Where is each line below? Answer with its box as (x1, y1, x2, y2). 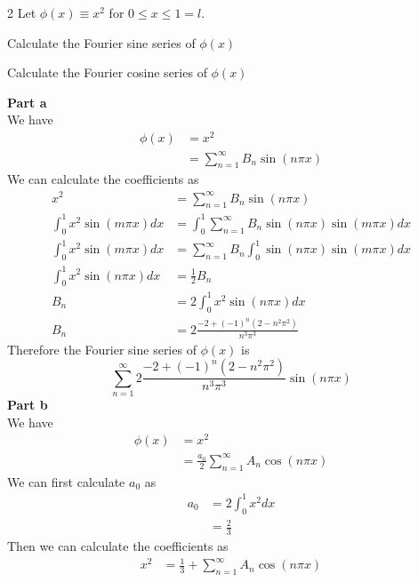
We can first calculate (7, 472, 125, 490)
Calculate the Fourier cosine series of (7, 63, 207, 82)
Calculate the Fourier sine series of (7, 33, 196, 52)
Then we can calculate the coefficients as (7, 536, 229, 554)
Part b (7, 395, 48, 414)
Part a (7, 92, 47, 111)
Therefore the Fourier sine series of (7, 339, 197, 358)
